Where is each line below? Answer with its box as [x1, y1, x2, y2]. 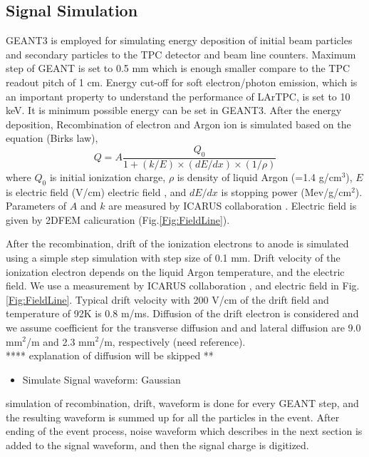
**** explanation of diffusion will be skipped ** [6, 348, 214, 363]
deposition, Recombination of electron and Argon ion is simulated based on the [6, 116, 351, 131]
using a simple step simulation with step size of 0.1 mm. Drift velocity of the [6, 250, 341, 265]
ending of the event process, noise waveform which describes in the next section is [6, 423, 363, 438]
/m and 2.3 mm [26, 334, 95, 349]
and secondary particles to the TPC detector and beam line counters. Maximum [6, 46, 356, 61]
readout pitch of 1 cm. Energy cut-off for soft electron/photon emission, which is [6, 74, 358, 89]
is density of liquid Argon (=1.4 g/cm [177, 169, 342, 184]
